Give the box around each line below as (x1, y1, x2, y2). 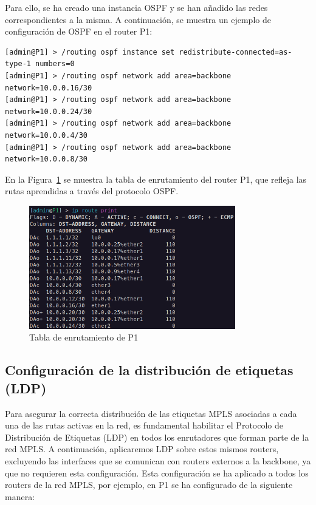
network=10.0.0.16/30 (5, 83, 92, 92)
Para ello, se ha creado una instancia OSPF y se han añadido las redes (5, 1, 268, 13)
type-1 (5, 59, 31, 69)
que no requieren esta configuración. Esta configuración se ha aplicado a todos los (5, 466, 309, 479)
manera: (5, 490, 35, 503)
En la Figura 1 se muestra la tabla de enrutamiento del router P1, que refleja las (5, 172, 307, 185)
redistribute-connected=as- (179, 47, 292, 56)
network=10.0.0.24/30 (5, 107, 92, 116)
